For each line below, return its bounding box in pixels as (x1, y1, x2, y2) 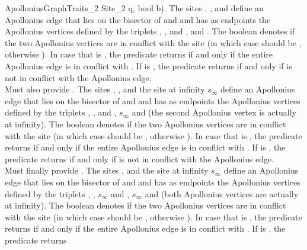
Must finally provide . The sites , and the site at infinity (5, 164, 209, 177)
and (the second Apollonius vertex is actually (132, 106, 297, 118)
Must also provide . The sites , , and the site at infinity (5, 83, 205, 95)
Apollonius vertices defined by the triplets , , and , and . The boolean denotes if (5, 25, 295, 37)
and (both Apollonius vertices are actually (145, 187, 299, 200)
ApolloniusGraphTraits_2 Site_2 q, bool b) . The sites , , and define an (5, 2, 264, 14)
